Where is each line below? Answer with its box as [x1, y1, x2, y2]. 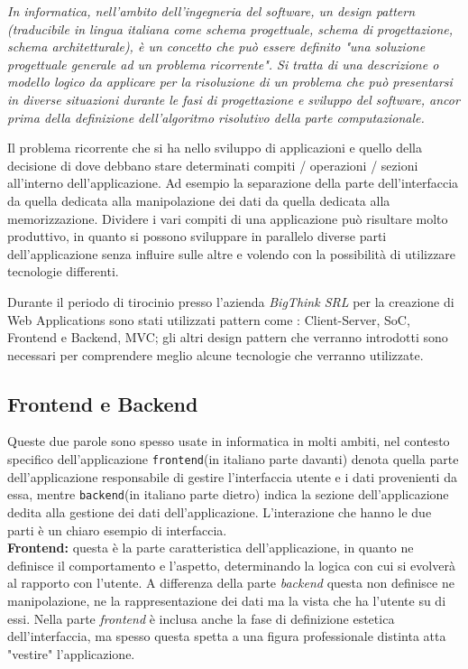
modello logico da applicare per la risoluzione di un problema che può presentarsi [7, 72, 453, 91]
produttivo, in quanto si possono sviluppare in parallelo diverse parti [7, 227, 387, 246]
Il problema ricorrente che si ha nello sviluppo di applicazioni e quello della [7, 138, 422, 157]
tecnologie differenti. [7, 262, 119, 281]
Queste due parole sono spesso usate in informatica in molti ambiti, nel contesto [7, 432, 450, 451]
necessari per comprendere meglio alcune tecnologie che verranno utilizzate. [7, 345, 424, 364]
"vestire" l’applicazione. [7, 644, 135, 663]
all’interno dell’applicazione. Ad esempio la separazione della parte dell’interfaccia [7, 173, 459, 192]
